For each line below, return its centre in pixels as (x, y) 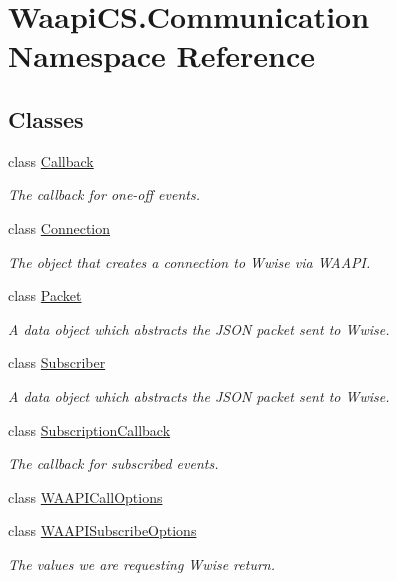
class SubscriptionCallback (89, 429)
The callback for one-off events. (104, 194)
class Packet (45, 295)
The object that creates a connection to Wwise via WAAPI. (189, 261)
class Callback (51, 160)
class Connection (59, 227)
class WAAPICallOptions (85, 496)
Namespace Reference (161, 55)
